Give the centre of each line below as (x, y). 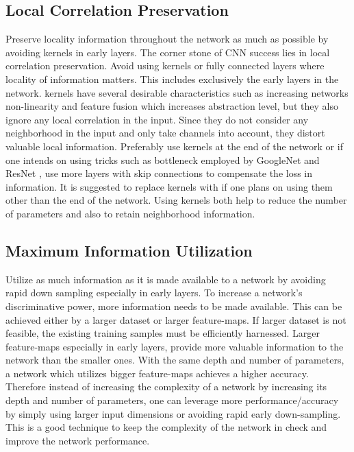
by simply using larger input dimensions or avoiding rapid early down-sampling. (173, 413)
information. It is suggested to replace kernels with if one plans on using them (169, 186)
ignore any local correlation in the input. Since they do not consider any (157, 119)
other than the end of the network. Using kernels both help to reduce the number (176, 200)
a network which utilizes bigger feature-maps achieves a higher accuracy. (157, 373)
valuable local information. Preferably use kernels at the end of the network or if (174, 146)
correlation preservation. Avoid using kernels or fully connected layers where (165, 66)
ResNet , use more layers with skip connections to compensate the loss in (159, 173)
